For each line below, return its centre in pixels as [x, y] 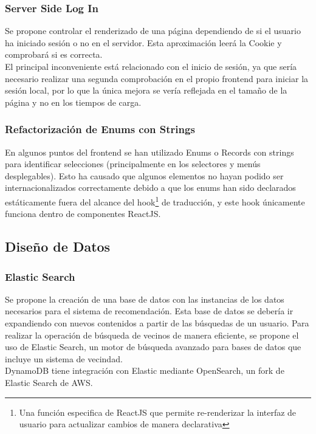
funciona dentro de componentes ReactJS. [83, 214]
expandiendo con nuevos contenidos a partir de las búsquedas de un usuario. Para [157, 323]
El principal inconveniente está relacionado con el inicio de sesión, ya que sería [151, 66]
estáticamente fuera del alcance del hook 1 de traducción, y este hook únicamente [155, 201]
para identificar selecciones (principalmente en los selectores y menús [133, 164]
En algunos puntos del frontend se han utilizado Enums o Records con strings [149, 152]
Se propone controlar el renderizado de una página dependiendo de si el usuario [153, 31]
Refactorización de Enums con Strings [100, 129]
